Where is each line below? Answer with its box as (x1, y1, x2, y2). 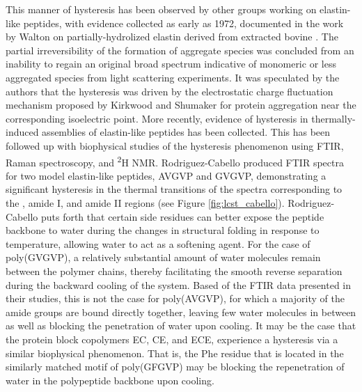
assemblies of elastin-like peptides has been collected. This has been (42, 125, 331, 139)
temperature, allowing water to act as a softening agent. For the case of (6, 236, 310, 251)
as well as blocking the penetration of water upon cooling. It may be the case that (6, 318, 356, 333)
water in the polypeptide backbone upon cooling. (6, 373, 214, 387)
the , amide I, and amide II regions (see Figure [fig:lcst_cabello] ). (6, 195, 285, 210)
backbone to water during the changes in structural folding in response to (6, 223, 320, 237)
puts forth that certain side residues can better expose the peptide (40, 209, 324, 224)
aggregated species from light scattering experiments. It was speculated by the (6, 70, 340, 84)
